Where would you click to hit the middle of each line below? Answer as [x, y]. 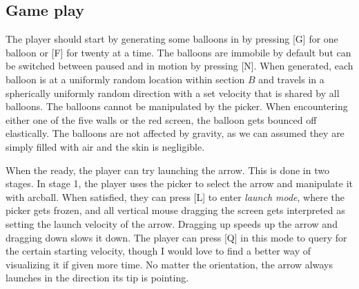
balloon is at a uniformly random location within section [125, 79]
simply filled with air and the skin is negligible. [105, 146]
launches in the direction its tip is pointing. [97, 278]
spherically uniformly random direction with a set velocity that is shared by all [173, 93]
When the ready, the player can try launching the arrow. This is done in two [167, 170]
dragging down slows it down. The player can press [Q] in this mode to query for [176, 237]
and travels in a [291, 79]
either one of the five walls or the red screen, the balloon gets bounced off [161, 119]
